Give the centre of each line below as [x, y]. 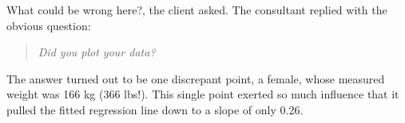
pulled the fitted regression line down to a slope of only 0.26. [155, 109]
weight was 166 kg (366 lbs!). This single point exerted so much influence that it [203, 94]
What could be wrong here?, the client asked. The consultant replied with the [197, 10]
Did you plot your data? [97, 52]
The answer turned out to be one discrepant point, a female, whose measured [196, 78]
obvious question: [49, 25]
